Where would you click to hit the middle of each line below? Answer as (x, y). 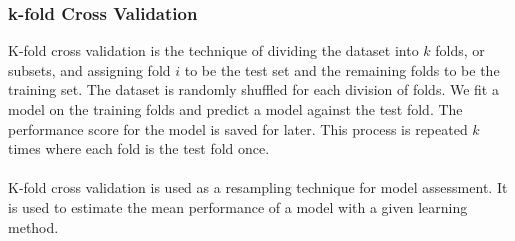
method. (33, 226)
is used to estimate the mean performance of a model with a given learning (238, 206)
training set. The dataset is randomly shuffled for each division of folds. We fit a (253, 89)
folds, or (460, 50)
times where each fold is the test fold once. (139, 148)
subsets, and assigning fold (89, 69)
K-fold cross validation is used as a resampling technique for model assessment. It (258, 187)
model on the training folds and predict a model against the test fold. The (235, 109)
